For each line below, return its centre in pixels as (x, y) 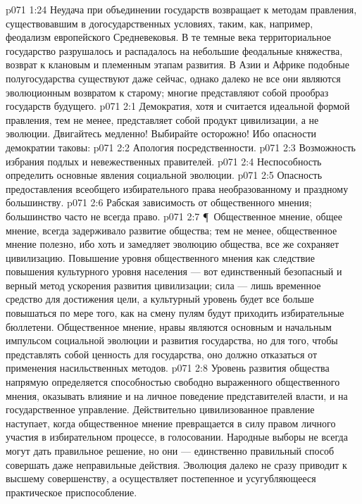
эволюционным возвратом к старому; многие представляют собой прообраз (167, 92)
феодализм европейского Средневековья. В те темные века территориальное (169, 37)
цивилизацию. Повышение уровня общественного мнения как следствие (160, 257)
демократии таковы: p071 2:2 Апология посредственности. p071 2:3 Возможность (181, 147)
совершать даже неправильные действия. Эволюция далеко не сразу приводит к (176, 464)
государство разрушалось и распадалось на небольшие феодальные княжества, (174, 50)
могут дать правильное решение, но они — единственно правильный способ (170, 451)
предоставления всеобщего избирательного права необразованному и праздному (177, 188)
